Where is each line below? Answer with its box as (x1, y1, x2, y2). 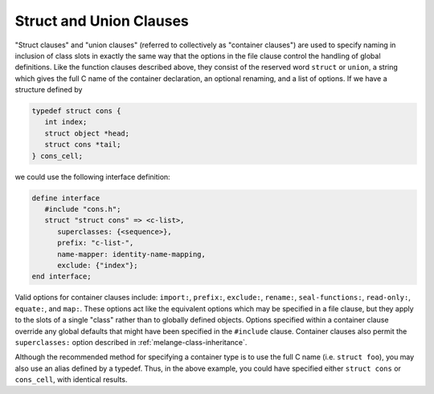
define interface (31, 193, 100, 202)
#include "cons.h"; (44, 205, 121, 214)
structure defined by (14, 85, 83, 95)
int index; (44, 117, 88, 127)
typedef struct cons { (31, 107, 121, 116)
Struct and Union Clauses (14, 12, 189, 30)
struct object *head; (44, 128, 130, 138)
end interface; (31, 272, 92, 281)
